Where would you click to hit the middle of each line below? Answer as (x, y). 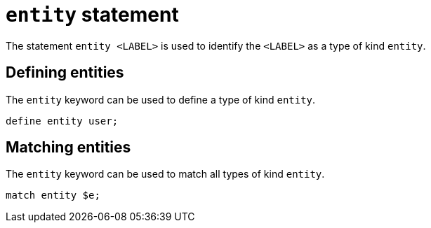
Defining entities (65, 73)
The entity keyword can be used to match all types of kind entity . (165, 174)
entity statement (92, 15)
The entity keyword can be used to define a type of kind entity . (161, 99)
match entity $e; (53, 195)
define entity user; (62, 121)
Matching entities (68, 148)
